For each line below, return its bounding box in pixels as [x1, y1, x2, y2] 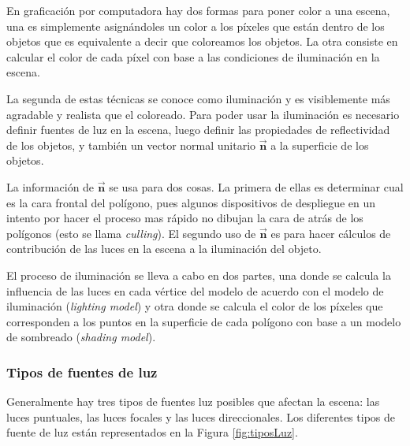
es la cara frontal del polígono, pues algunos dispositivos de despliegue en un [6, 194, 376, 210]
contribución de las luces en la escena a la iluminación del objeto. [6, 240, 322, 257]
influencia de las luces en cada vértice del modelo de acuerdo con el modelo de [6, 282, 384, 299]
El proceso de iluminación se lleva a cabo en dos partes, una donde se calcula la [6, 266, 391, 283]
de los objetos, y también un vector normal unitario [6, 136, 256, 153]
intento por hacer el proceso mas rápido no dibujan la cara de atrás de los [6, 210, 363, 226]
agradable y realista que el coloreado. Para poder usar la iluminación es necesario [6, 106, 400, 122]
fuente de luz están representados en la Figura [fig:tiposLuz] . [6, 424, 298, 440]
